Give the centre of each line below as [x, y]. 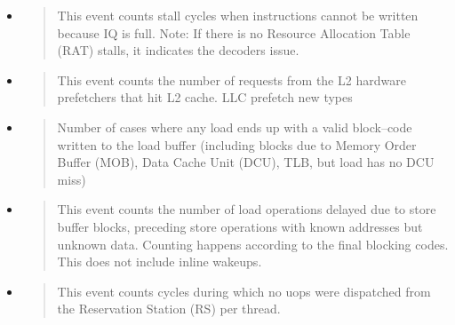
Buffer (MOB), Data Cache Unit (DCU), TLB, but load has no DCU [246, 162]
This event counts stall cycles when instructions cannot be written [238, 15]
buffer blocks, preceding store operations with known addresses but [240, 226]
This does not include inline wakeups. [160, 262]
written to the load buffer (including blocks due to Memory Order [237, 144]
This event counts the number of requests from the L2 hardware [231, 79]
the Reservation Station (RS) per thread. [169, 309]
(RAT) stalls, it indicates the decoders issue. [178, 50]
